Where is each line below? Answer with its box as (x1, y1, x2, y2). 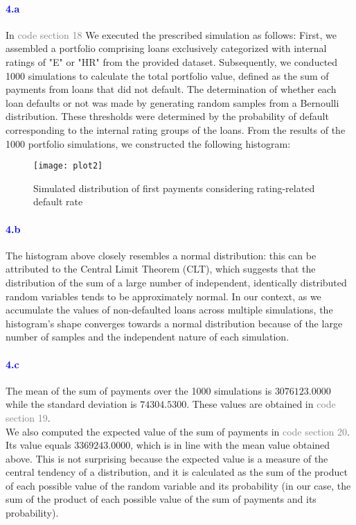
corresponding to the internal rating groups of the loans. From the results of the (6, 122, 346, 137)
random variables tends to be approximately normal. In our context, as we (6, 289, 321, 303)
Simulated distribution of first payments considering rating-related (33, 180, 315, 195)
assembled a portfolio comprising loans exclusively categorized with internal (6, 41, 327, 55)
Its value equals (6, 438, 71, 452)
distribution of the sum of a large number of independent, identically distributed (6, 275, 347, 289)
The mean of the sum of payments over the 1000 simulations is (6, 383, 272, 397)
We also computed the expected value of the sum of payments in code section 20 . (6, 424, 350, 438)
